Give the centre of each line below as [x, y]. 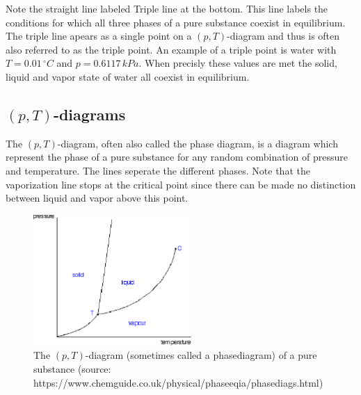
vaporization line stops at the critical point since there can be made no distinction [181, 184]
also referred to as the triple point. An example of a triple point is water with [171, 49]
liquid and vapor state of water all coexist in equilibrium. [128, 76]
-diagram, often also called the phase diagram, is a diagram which [198, 143]
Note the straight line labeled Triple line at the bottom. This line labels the [167, 8]
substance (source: [72, 368]
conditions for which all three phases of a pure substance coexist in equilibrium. [176, 22]
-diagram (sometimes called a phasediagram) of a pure [201, 355]
